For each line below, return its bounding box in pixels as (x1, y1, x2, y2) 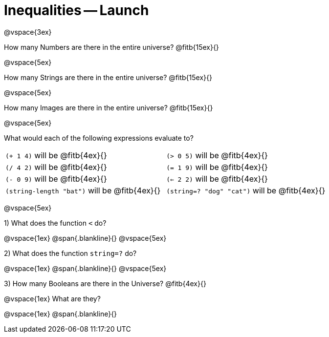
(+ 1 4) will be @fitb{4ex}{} (5, 150, 107, 160)
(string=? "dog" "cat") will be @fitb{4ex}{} (166, 185, 326, 195)
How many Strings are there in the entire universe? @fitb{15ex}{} (4, 73, 212, 82)
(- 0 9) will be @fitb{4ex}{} (5, 173, 107, 184)
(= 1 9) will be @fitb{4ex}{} (166, 162, 268, 172)
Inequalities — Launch (4, 2, 149, 19)
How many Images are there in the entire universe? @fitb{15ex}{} (4, 103, 213, 112)
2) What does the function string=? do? (4, 249, 137, 257)
